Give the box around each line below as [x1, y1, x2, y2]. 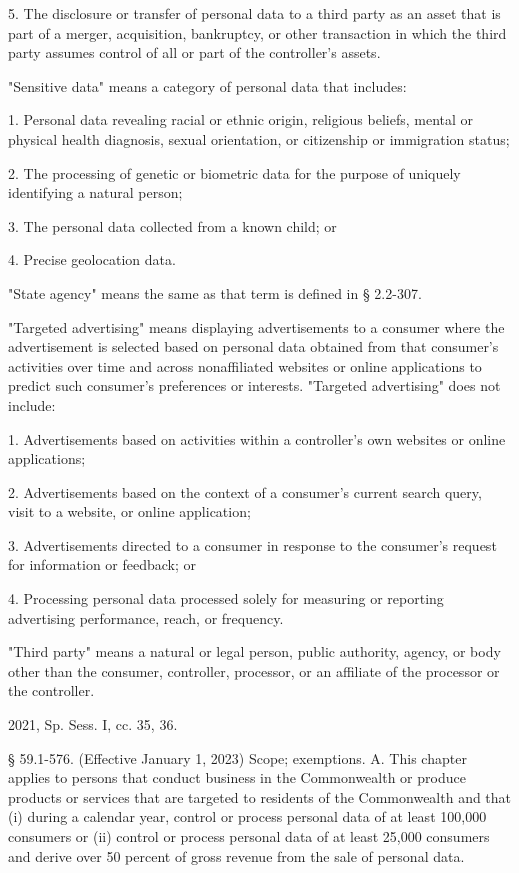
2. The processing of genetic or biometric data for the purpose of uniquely [8, 162, 461, 183]
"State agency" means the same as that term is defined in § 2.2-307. [8, 282, 422, 303]
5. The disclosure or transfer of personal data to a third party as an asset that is [8, 3, 501, 23]
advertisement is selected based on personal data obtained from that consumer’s [8, 336, 499, 357]
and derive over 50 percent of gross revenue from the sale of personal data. [8, 845, 465, 866]
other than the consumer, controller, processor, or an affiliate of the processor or [8, 660, 500, 681]
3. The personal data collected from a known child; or [8, 215, 337, 236]
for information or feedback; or [8, 554, 197, 575]
